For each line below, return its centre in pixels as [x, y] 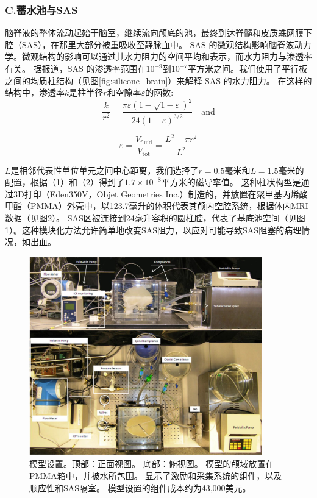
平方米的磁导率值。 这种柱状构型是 [231, 182]
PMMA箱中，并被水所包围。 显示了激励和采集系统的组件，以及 [156, 476]
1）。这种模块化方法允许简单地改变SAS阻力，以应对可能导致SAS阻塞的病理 [153, 229]
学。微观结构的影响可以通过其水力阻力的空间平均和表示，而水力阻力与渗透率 [158, 56]
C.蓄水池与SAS [41, 9]
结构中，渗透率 [35, 92]
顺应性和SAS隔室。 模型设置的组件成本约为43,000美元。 [140, 487]
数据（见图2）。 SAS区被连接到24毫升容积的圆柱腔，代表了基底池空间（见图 [155, 218]
